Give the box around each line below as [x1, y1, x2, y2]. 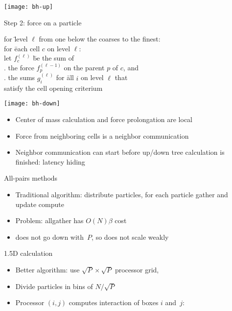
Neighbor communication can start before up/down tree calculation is [15, 147, 225, 157]
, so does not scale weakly [92, 231, 169, 242]
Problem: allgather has [15, 215, 84, 226]
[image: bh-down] [4, 100, 60, 107]
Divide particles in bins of [15, 281, 93, 291]
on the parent [64, 62, 105, 73]
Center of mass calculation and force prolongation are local [15, 114, 192, 124]
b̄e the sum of [33, 53, 74, 63]
